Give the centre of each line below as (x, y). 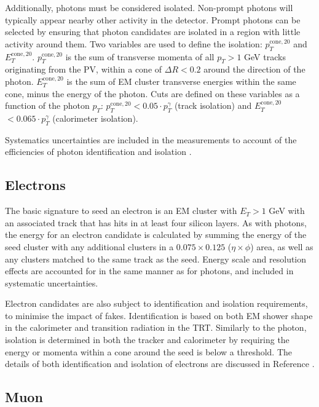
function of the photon (47, 105)
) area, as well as (282, 246)
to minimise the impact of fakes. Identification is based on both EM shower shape (159, 315)
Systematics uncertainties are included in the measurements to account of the (151, 139)
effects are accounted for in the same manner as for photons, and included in (149, 271)
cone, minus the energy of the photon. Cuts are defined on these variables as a (152, 93)
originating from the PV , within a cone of (84, 69)
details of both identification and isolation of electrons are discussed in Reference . (160, 364)
